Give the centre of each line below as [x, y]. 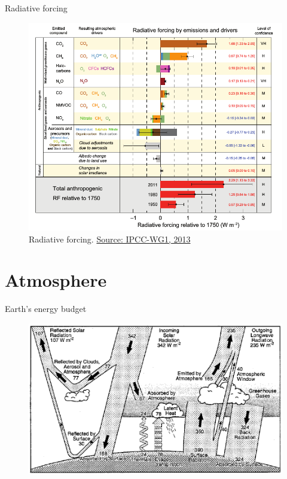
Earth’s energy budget [46, 309]
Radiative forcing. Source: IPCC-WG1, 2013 [110, 239]
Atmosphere [56, 280]
